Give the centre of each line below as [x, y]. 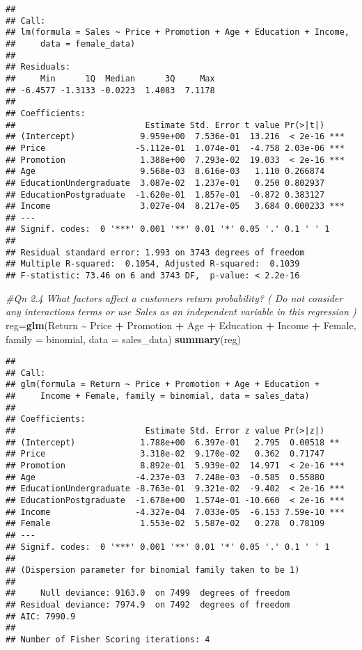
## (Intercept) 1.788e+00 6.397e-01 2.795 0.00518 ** [173, 442]
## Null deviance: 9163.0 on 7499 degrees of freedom [148, 593]
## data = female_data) [71, 43]
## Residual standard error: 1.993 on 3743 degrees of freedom [155, 252]
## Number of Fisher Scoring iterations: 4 [108, 639]
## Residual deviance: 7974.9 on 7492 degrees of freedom [148, 604]
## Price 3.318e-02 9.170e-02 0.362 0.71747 [165, 454]
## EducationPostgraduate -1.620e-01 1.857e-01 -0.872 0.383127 [165, 195]
